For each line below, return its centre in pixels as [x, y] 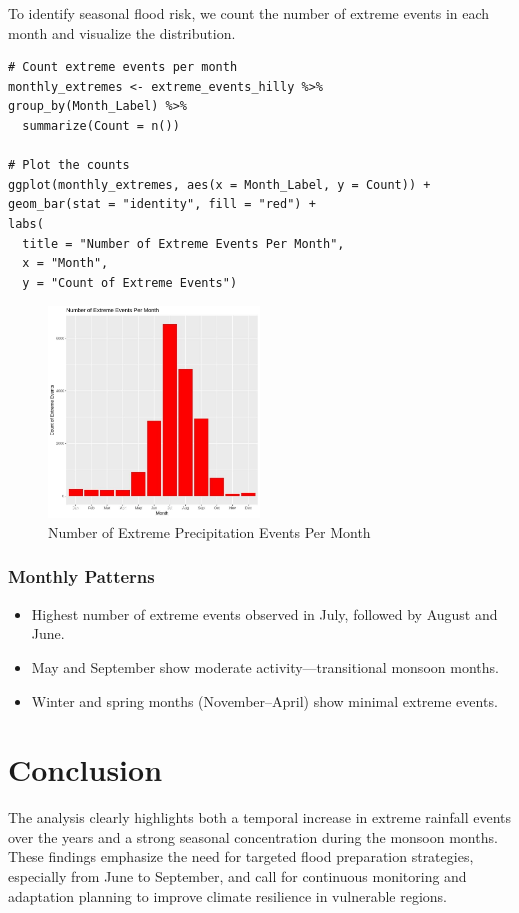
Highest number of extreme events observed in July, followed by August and [264, 613]
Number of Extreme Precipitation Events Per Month [209, 531]
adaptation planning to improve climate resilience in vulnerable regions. [228, 895]
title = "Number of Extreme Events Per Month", [183, 243]
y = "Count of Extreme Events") [130, 282]
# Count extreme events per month [123, 67]
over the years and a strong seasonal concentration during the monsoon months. [253, 836]
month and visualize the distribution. [122, 32]
